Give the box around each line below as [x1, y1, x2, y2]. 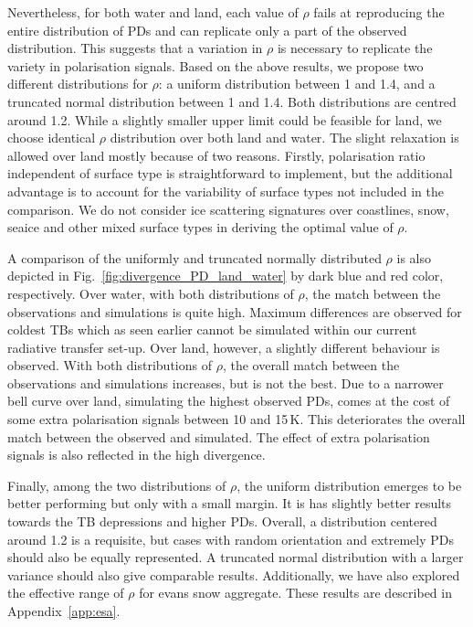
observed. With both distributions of [7, 356, 212, 375]
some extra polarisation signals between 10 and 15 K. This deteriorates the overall [7, 409, 466, 429]
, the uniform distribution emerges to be [236, 475, 462, 494]
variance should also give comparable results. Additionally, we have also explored [7, 565, 460, 584]
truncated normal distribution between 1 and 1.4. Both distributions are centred [7, 91, 457, 111]
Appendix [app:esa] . [7, 601, 121, 620]
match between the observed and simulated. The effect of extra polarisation [7, 427, 430, 446]
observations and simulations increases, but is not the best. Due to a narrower [7, 373, 444, 392]
